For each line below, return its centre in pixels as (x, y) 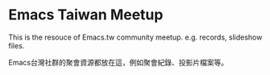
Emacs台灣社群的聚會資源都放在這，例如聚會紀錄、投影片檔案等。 (118, 62)
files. (17, 45)
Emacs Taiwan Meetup (86, 15)
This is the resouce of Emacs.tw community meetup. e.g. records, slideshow (135, 37)
